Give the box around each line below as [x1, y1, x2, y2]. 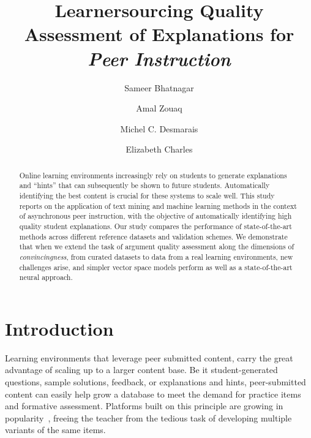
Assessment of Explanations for [24, 21, 294, 47]
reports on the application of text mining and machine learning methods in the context [19, 200, 297, 211]
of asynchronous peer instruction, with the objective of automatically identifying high [19, 211, 292, 221]
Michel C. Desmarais [120, 122, 198, 135]
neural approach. [19, 272, 73, 282]
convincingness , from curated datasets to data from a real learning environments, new [19, 251, 293, 262]
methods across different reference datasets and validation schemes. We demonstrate [19, 231, 288, 241]
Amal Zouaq [136, 102, 182, 115]
